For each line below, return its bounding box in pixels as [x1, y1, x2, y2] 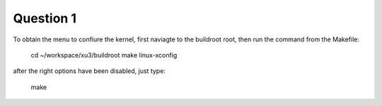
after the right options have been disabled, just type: [13, 67, 166, 75]
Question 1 [13, 11, 77, 26]
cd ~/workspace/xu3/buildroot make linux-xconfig [30, 51, 178, 59]
